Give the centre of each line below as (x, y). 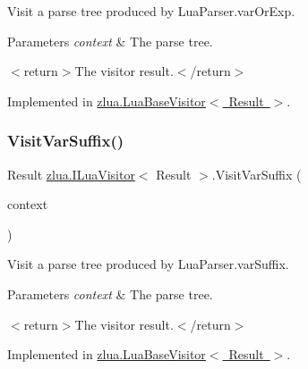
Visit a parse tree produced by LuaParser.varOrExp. (151, 11)
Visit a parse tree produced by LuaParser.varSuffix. (148, 264)
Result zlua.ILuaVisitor (71, 174)
